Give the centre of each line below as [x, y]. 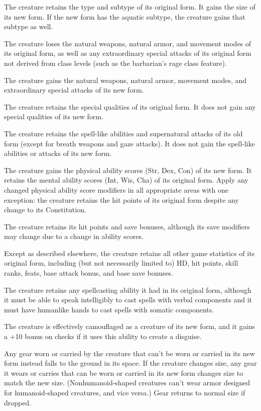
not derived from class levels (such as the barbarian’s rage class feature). [115, 63]
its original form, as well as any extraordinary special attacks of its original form [128, 53]
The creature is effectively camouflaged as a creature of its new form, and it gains [129, 326]
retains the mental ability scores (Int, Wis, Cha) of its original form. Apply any [126, 180]
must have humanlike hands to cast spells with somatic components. [109, 309]
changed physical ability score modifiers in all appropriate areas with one [116, 189]
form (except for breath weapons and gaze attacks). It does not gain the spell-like [129, 143]
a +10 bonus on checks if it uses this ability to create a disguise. [103, 336]
